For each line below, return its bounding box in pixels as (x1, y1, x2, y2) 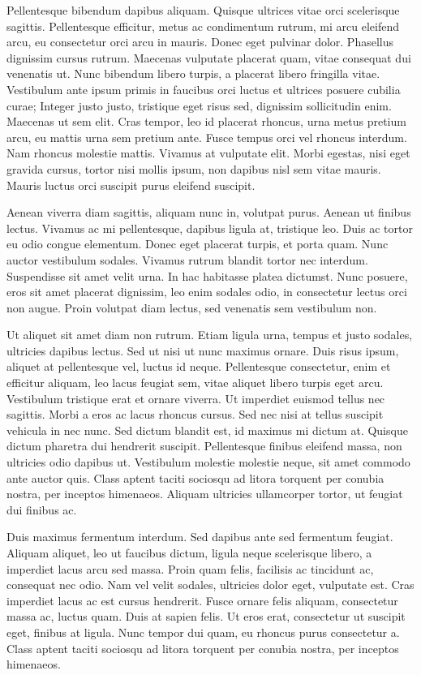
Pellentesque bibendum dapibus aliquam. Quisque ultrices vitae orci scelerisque (6, 2, 400, 18)
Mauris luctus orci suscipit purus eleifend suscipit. (6, 176, 256, 193)
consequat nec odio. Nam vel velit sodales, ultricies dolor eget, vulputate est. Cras (6, 576, 415, 593)
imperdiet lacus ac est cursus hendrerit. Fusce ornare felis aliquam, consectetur (6, 591, 398, 608)
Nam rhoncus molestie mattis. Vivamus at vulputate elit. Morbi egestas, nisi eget (6, 144, 410, 161)
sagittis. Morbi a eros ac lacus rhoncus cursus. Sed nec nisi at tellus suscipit (6, 406, 384, 423)
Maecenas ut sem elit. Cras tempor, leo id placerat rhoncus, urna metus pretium (6, 113, 406, 130)
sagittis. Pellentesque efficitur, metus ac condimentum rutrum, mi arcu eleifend (6, 17, 400, 34)
